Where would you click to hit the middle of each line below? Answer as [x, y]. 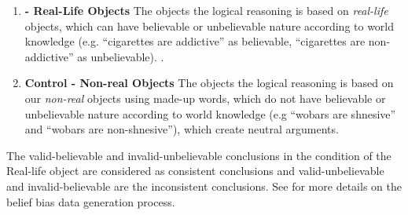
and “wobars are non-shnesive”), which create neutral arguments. [182, 129]
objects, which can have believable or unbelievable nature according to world [210, 26]
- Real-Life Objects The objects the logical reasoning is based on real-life [206, 10]
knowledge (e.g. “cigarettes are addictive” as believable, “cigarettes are [195, 41]
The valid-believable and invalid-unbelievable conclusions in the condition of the [199, 155]
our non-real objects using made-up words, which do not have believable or [205, 98]
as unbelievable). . [121, 56]
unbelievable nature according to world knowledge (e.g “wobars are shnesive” [210, 113]
